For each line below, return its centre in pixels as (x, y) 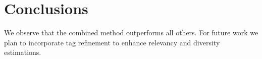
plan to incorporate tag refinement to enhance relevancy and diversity (112, 42)
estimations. (23, 52)
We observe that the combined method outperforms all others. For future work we (131, 33)
